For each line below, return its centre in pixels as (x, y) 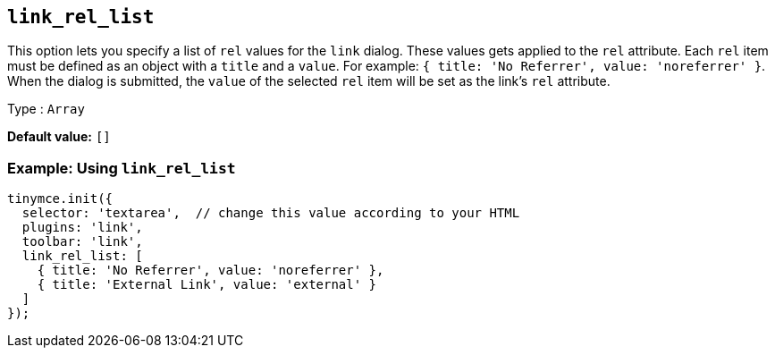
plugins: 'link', (82, 228)
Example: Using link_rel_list (122, 168)
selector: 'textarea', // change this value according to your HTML (271, 213)
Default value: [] (59, 137)
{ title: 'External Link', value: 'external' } (207, 285)
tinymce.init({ (60, 199)
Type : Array (46, 109)
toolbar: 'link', (82, 242)
